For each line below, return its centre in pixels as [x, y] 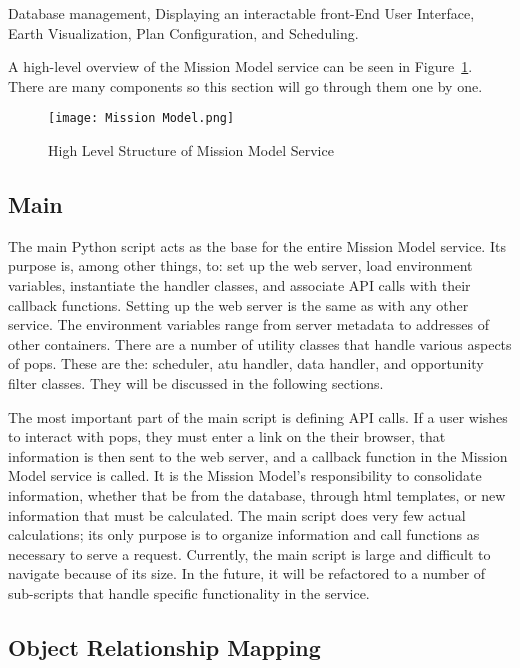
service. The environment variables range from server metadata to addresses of [248, 324]
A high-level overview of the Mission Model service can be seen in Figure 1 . [240, 66]
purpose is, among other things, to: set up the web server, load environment [240, 265]
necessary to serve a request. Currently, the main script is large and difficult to [249, 553]
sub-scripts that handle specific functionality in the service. [189, 592]
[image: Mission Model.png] [141, 118]
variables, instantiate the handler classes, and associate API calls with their [239, 285]
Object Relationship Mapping [164, 646]
